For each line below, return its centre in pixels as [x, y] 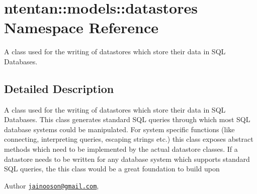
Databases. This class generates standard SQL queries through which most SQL [127, 119]
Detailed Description [59, 88]
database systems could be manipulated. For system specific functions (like [119, 129]
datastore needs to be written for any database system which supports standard [127, 159]
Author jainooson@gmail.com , [52, 185]
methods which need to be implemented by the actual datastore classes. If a [121, 149]
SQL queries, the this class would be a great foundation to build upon [112, 169]
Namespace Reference [81, 27]
